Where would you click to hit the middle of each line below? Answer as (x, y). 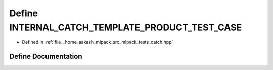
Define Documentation (46, 57)
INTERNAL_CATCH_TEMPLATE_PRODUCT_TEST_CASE (126, 27)
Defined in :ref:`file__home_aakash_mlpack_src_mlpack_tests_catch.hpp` (98, 42)
